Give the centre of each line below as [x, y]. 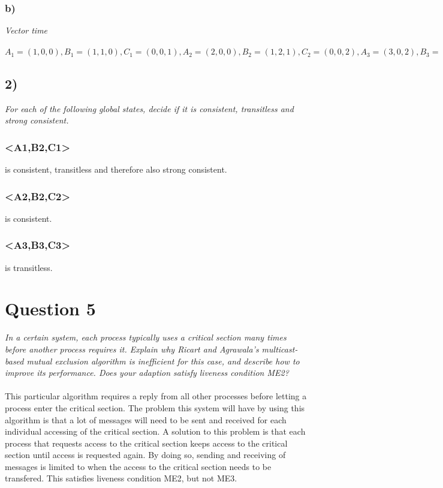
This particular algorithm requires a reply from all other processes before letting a [156, 396]
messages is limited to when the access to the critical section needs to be [138, 466]
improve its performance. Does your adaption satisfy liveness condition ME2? [147, 373]
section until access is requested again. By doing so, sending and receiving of [145, 455]
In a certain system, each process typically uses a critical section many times [146, 337]
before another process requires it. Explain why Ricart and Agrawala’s [132, 349]
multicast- [280, 349]
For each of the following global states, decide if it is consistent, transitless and [149, 108]
